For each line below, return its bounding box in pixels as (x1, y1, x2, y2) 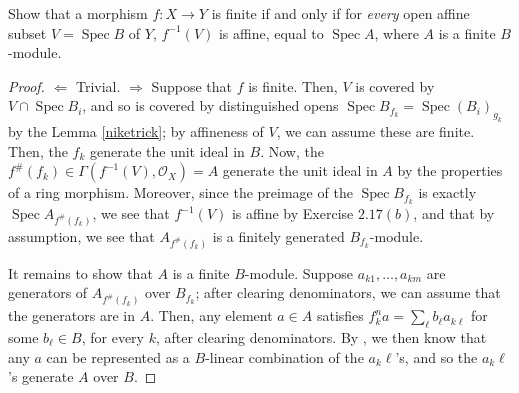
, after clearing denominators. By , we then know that (155, 327, 487, 347)
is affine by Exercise (231, 203, 354, 224)
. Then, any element (150, 305, 273, 326)
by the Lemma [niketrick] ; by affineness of (8, 121, 264, 142)
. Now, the (260, 140, 324, 161)
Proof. (8, 75, 45, 96)
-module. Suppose (244, 262, 354, 283)
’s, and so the (395, 346, 478, 367)
